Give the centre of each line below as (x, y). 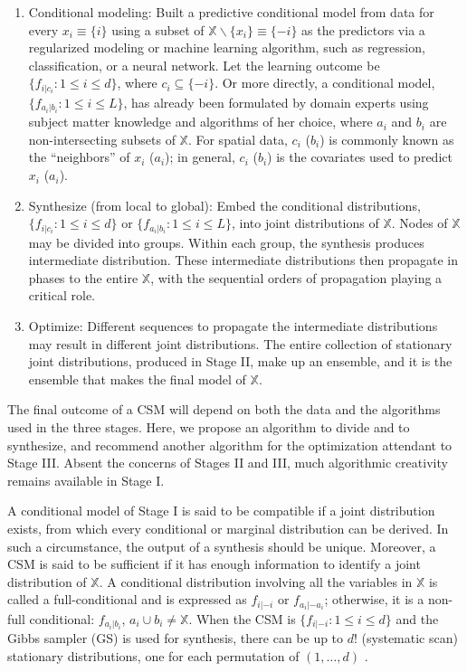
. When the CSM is (242, 618)
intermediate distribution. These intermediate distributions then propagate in (243, 260)
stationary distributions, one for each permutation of (153, 655)
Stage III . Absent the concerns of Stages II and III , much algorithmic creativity (228, 463)
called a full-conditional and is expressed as (127, 599)
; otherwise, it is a (374, 599)
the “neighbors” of (79, 157)
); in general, (200, 157)
